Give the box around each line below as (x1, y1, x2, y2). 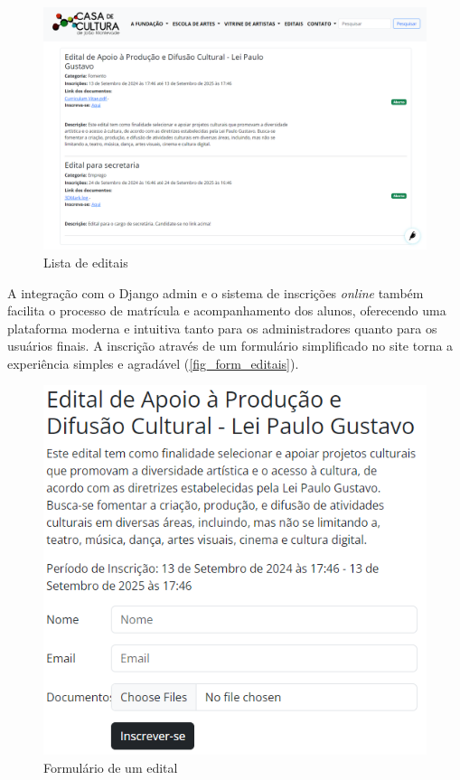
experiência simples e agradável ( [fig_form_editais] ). (7, 353, 299, 372)
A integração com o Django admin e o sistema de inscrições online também (7, 283, 424, 302)
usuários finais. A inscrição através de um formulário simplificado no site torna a (7, 336, 454, 355)
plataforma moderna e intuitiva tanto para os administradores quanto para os (7, 318, 437, 337)
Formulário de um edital (43, 757, 178, 776)
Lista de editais (43, 252, 128, 271)
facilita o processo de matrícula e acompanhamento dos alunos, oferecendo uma (7, 301, 446, 320)
